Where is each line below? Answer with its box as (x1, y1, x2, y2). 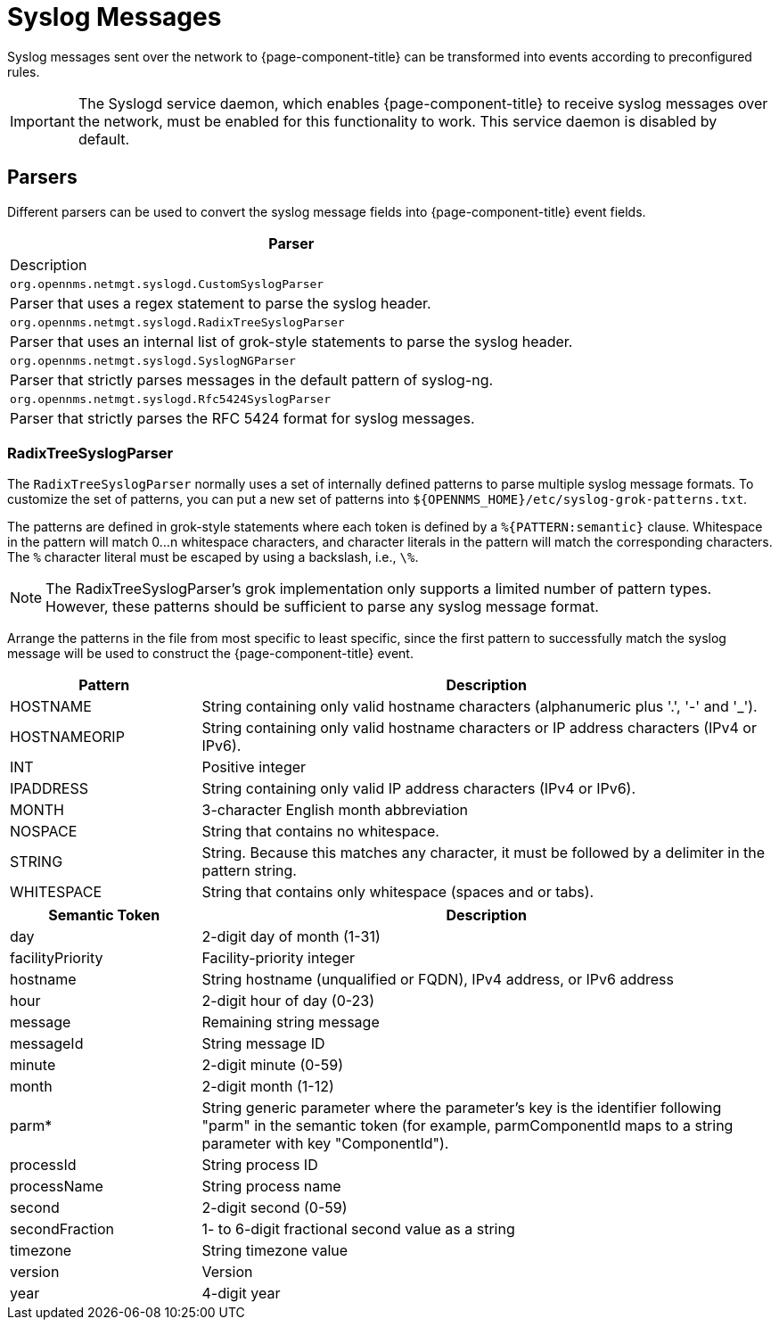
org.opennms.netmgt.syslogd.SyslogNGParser (10, 353, 296, 367)
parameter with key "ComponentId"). (201, 1134, 449, 1153)
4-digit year (201, 1284, 281, 1303)
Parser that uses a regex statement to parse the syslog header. (10, 293, 431, 312)
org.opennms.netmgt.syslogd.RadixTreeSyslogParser (10, 315, 345, 329)
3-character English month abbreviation (201, 801, 469, 820)
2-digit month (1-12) (201, 1077, 334, 1096)
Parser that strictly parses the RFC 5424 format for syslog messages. (10, 408, 475, 427)
